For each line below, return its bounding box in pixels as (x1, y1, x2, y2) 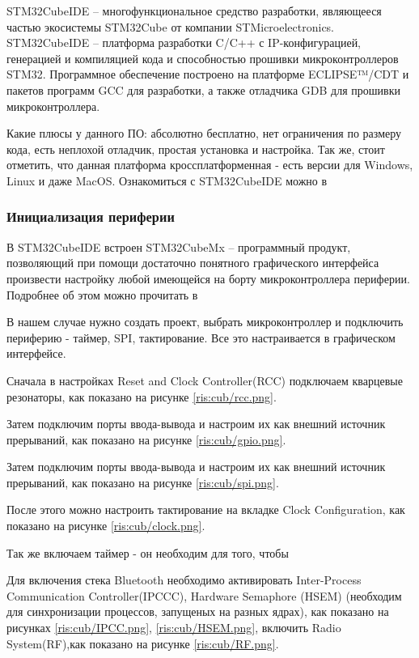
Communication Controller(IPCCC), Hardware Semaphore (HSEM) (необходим (6, 587, 402, 604)
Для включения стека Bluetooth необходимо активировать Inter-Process (6, 571, 362, 588)
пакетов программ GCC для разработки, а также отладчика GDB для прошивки (6, 81, 400, 98)
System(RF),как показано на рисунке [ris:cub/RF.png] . (6, 635, 279, 652)
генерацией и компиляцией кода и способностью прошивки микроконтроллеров (6, 49, 399, 66)
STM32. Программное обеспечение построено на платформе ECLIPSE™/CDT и (6, 66, 409, 83)
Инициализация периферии (6, 206, 175, 227)
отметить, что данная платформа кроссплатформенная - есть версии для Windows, (6, 156, 413, 173)
